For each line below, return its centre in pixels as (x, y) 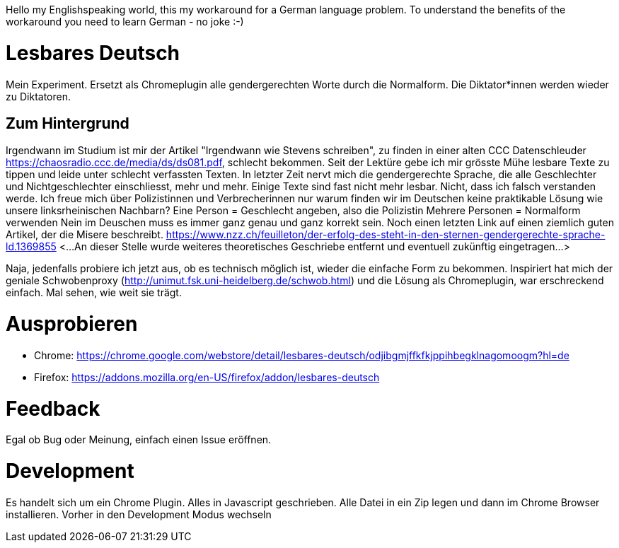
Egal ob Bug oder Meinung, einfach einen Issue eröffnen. (139, 440)
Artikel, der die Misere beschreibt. (85, 235)
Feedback (53, 408)
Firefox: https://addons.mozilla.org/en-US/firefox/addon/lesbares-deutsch (207, 377)
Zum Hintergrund (68, 123)
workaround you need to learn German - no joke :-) (125, 22)
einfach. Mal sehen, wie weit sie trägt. (94, 293)
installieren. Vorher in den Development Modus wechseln (139, 514)
